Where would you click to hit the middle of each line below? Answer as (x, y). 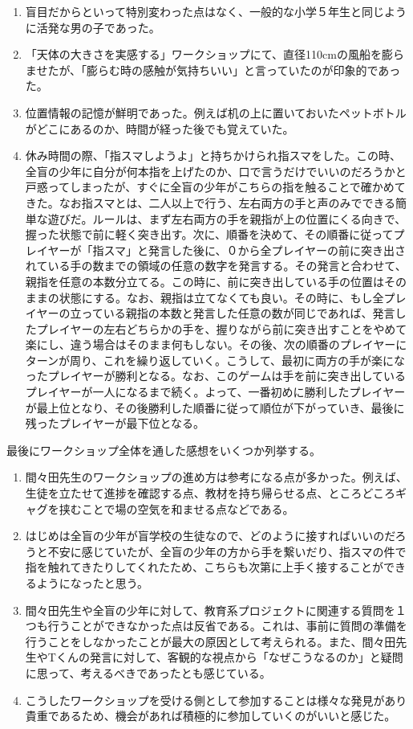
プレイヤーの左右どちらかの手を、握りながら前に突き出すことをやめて (222, 328)
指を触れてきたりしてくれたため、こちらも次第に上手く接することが (204, 567)
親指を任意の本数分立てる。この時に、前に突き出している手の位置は (204, 281)
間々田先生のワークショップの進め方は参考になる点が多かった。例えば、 (216, 477)
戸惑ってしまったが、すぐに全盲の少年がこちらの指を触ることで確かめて (215, 187)
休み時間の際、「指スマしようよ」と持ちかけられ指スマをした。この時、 (213, 156)
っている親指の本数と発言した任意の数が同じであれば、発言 (238, 313)
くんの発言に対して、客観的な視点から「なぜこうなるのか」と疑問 (229, 657)
